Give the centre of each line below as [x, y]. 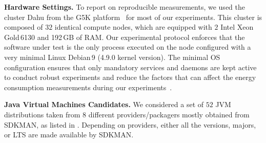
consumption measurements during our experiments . [88, 87]
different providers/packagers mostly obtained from [169, 114]
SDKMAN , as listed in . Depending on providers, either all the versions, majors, [130, 124]
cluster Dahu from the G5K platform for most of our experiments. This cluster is [133, 17]
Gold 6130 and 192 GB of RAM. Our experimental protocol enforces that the [125, 37]
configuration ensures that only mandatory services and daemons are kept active [130, 67]
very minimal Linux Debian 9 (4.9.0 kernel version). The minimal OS [112, 57]
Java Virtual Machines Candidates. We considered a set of [104, 104]
